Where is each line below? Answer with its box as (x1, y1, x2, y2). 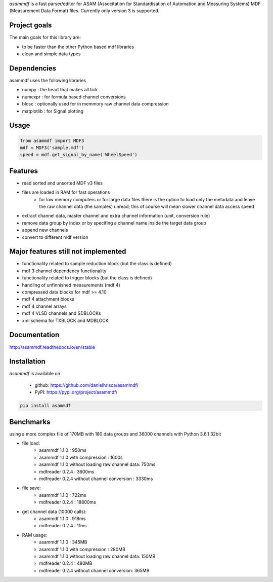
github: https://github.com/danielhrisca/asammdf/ (34, 382, 139, 388)
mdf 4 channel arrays (22, 303, 67, 309)
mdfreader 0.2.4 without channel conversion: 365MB (39, 567, 150, 573)
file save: (22, 485, 41, 491)
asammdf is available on (9, 371, 61, 377)
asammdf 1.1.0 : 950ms (39, 447, 87, 453)
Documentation (9, 331, 60, 339)
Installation (9, 357, 45, 366)
